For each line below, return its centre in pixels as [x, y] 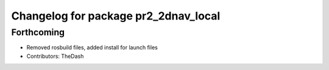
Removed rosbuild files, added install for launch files [92, 47]
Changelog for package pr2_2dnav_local [116, 16]
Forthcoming [38, 32]
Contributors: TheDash [55, 56]
